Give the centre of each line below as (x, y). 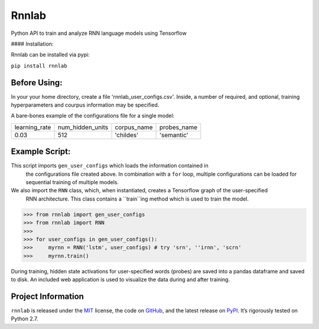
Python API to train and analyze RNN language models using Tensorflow (99, 33)
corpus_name (134, 127)
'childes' (127, 135)
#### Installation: (32, 44)
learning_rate (33, 127)
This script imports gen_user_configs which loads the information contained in (110, 166)
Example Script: (41, 152)
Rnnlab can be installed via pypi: (50, 55)
